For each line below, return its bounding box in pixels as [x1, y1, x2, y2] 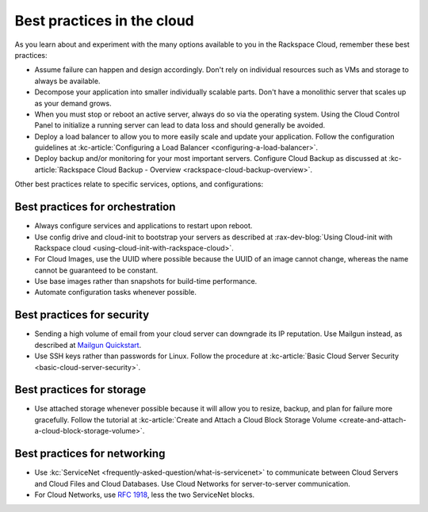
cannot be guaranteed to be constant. [34, 266, 159, 275]
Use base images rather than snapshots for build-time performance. [34, 277, 258, 286]
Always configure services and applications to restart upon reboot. [34, 221, 253, 231]
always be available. [34, 76, 101, 86]
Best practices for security [14, 308, 150, 322]
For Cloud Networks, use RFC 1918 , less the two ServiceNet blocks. [34, 490, 255, 499]
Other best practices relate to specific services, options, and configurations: [14, 179, 264, 189]
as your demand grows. [34, 98, 112, 108]
